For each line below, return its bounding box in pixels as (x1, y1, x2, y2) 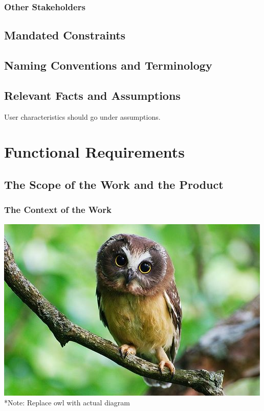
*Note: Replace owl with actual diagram (4, 397, 130, 408)
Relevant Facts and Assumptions (4, 87, 181, 103)
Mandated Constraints (4, 27, 126, 43)
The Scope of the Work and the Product (4, 176, 224, 192)
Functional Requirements (4, 141, 185, 162)
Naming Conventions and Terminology (4, 57, 212, 73)
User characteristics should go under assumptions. (4, 111, 161, 122)
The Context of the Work (4, 203, 112, 216)
